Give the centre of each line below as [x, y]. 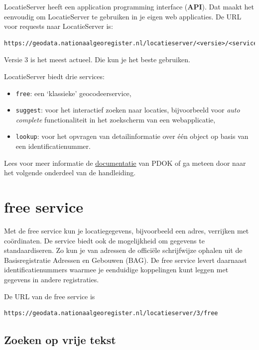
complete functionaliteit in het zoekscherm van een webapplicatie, [116, 119]
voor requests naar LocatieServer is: [59, 26]
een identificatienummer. [53, 146]
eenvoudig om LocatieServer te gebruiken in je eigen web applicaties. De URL [123, 16]
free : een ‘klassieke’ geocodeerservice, [73, 93]
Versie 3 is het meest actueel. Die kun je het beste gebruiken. [97, 59]
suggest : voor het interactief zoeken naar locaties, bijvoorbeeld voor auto [128, 110]
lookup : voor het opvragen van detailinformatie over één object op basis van [132, 136]
